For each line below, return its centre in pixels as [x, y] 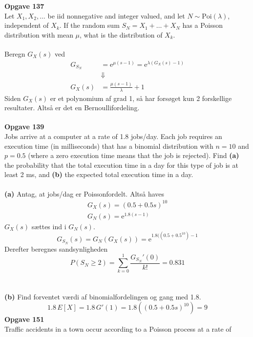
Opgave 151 [24, 319]
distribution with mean [39, 34]
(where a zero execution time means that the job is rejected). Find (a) [134, 155]
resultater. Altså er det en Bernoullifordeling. [72, 108]
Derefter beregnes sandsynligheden [56, 248]
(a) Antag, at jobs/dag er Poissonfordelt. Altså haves [84, 193]
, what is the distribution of [121, 34]
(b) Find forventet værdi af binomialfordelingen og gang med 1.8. [103, 296]
